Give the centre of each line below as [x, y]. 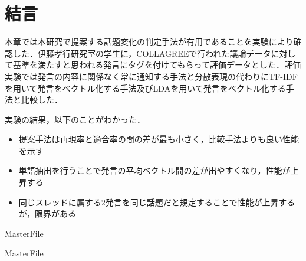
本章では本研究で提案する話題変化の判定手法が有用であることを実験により [149, 42]
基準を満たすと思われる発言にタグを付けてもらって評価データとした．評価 [157, 65]
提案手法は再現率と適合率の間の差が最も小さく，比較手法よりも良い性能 [159, 139]
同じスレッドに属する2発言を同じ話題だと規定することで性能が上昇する [157, 202]
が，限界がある [47, 213]
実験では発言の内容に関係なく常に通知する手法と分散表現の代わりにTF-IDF [151, 76]
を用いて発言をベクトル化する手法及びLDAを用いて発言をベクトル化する [145, 88]
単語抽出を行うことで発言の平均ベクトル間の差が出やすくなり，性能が [154, 170]
